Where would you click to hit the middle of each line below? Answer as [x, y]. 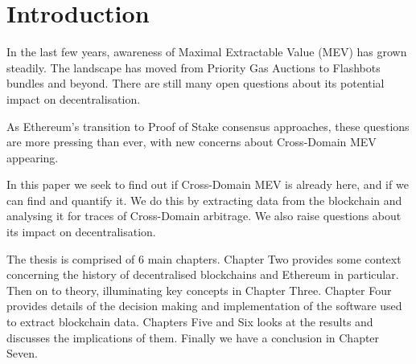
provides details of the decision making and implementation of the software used [204, 306]
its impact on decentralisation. [81, 232]
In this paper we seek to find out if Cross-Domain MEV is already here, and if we [208, 184]
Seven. [22, 353]
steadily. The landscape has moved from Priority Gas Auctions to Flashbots [194, 67]
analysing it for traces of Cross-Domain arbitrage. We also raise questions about [204, 216]
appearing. [33, 157]
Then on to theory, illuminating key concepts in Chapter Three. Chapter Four [199, 290]
